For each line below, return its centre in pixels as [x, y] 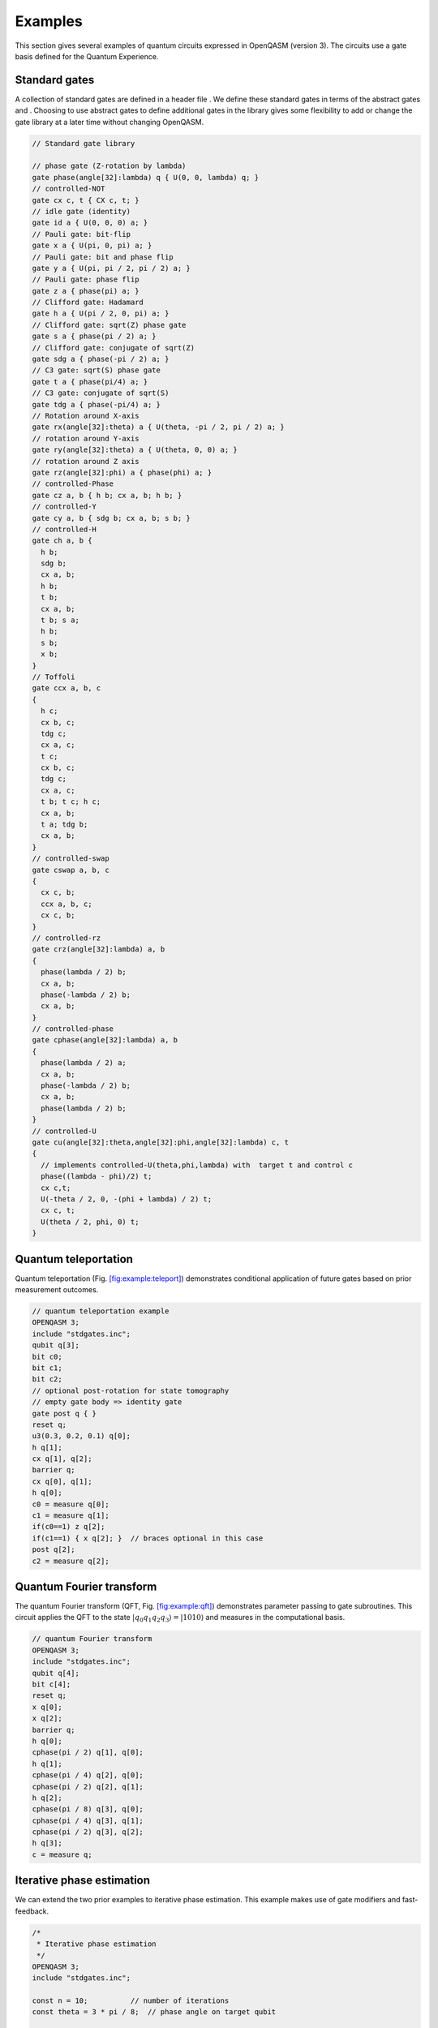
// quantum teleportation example [101, 1311]
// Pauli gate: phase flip [86, 279]
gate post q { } [64, 1413]
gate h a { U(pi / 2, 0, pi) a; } [101, 314]
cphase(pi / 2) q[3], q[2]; [88, 1832]
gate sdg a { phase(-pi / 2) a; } [101, 359]
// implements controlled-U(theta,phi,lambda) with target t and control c [197, 1165]
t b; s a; [60, 620]
